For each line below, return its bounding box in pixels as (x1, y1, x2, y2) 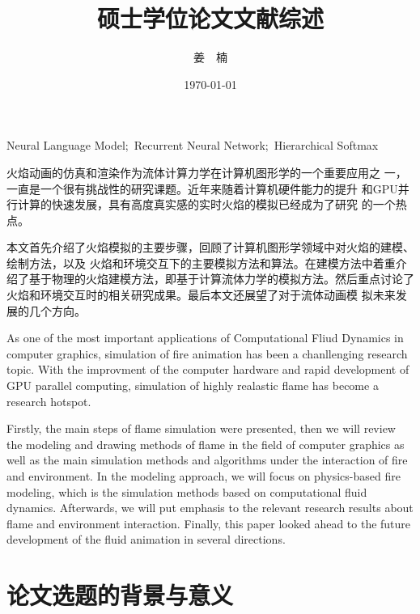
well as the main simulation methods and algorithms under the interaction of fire (6, 451, 408, 468)
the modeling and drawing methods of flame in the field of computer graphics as (6, 435, 405, 452)
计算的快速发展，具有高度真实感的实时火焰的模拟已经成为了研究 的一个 (17, 196, 396, 213)
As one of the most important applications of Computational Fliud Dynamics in (6, 329, 404, 346)
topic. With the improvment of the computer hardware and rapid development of (6, 361, 409, 378)
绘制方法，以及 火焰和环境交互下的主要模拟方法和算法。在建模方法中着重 (6, 254, 396, 271)
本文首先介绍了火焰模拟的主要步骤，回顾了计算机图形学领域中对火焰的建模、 (6, 239, 414, 256)
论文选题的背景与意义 (6, 578, 234, 612)
